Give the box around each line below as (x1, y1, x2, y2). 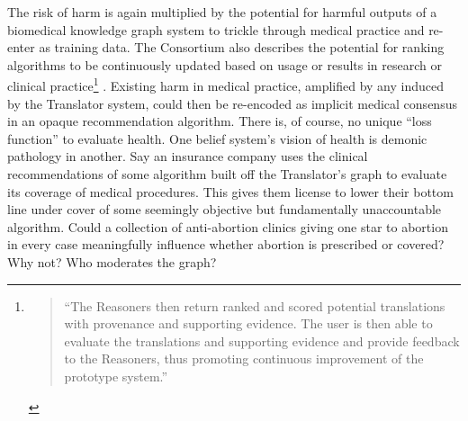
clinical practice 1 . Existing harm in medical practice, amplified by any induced (7, 74, 445, 95)
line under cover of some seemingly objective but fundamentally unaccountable (7, 200, 442, 219)
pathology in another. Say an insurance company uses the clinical (7, 147, 368, 166)
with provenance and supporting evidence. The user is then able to (64, 314, 433, 333)
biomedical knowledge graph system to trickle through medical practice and (7, 20, 425, 39)
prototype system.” (64, 366, 168, 385)
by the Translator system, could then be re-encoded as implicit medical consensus (7, 94, 457, 112)
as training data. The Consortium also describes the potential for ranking (39, 38, 445, 57)
